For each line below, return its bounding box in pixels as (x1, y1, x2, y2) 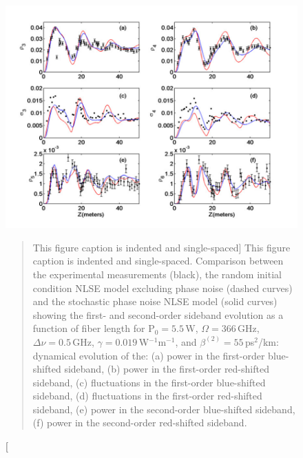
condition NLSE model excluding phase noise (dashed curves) (32, 280, 293, 295)
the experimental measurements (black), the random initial (32, 267, 282, 281)
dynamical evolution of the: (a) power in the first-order (32, 348, 265, 362)
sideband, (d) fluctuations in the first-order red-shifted (32, 388, 262, 403)
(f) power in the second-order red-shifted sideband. (32, 415, 247, 430)
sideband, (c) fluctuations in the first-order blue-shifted (32, 375, 266, 389)
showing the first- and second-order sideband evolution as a (32, 307, 284, 322)
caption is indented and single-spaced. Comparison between (32, 253, 284, 268)
